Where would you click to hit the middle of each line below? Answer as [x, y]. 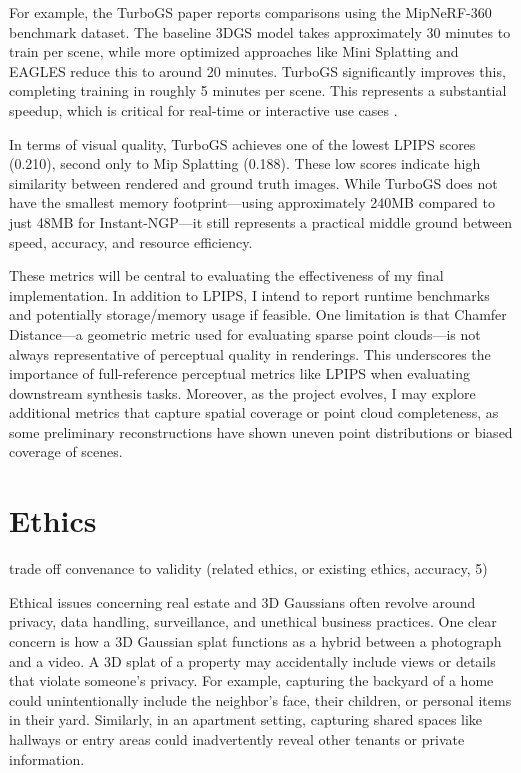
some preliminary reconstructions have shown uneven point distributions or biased [261, 431]
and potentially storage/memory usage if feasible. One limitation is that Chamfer [258, 314]
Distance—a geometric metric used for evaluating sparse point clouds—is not [245, 333]
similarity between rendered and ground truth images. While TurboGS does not [253, 182]
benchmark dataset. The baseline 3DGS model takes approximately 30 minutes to [260, 31]
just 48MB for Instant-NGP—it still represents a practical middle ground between [261, 221]
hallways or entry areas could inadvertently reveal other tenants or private [237, 738]
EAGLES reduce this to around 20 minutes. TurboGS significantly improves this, [257, 70]
